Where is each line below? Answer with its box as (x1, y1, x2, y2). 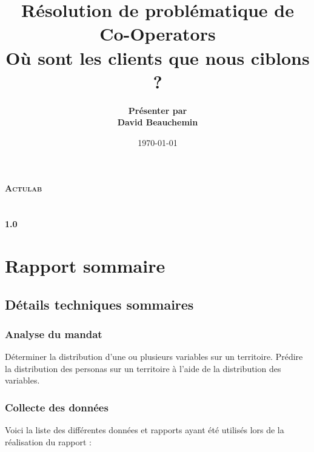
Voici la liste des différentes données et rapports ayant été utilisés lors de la (5, 424, 284, 436)
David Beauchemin (117, 116, 198, 128)
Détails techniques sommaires (5, 294, 194, 313)
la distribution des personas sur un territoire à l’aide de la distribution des (5, 362, 281, 374)
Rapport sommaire (5, 253, 165, 278)
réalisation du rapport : (5, 435, 92, 448)
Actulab (5, 182, 42, 194)
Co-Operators (99, 21, 216, 46)
